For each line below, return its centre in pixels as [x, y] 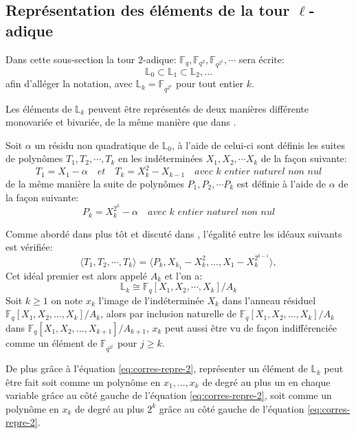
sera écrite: [262, 59]
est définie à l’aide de [281, 183]
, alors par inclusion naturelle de [169, 313]
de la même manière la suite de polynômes [95, 183]
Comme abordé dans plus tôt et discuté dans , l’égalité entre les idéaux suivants [174, 233]
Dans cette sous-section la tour [70, 59]
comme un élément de [52, 342]
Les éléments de [39, 108]
